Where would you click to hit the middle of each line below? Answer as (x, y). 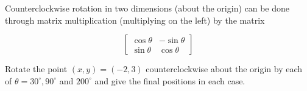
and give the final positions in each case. (170, 80)
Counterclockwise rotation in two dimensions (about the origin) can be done (147, 8)
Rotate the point (36, 69)
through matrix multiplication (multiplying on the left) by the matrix (135, 20)
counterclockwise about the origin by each (224, 69)
